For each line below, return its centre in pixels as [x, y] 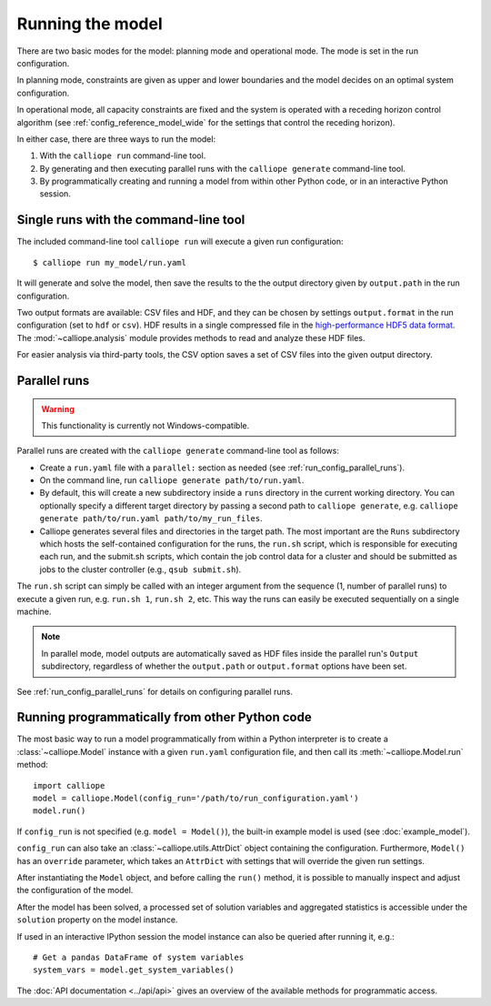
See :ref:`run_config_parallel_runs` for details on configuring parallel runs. [155, 691]
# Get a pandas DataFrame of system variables [139, 957]
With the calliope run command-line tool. [123, 156]
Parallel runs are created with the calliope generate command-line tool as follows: [178, 451]
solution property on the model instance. [97, 920]
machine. [34, 611]
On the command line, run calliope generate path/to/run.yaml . [172, 480]
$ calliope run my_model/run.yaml [110, 262]
